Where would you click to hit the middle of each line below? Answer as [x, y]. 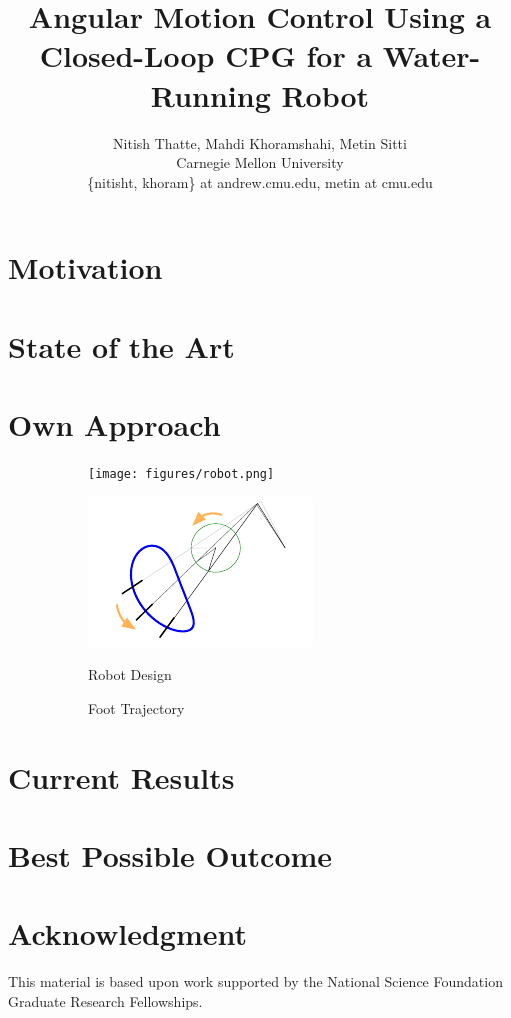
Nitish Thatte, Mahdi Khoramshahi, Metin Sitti [260, 142]
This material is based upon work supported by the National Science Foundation [255, 981]
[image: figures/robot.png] [181, 473]
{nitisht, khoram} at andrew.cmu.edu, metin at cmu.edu [260, 181]
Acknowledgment [127, 933]
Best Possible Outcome [170, 854]
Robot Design [130, 674]
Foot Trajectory [136, 707]
